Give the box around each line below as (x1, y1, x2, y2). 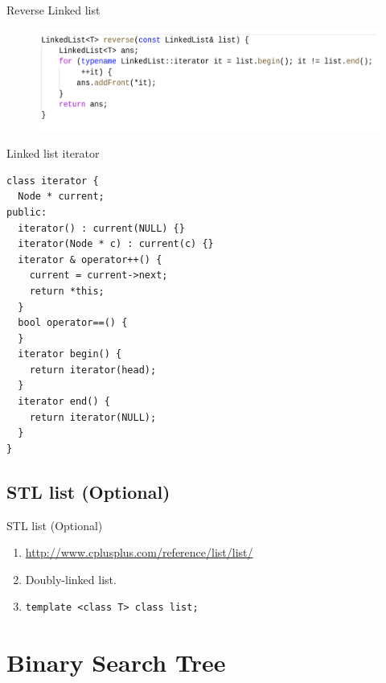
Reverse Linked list (6, 2, 101, 18)
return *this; (29, 285, 105, 297)
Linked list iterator (6, 145, 100, 162)
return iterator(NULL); (29, 411, 157, 423)
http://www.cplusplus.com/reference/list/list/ (25, 544, 253, 561)
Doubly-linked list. (25, 570, 117, 587)
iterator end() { (18, 396, 110, 408)
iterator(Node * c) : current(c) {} (18, 238, 214, 250)
